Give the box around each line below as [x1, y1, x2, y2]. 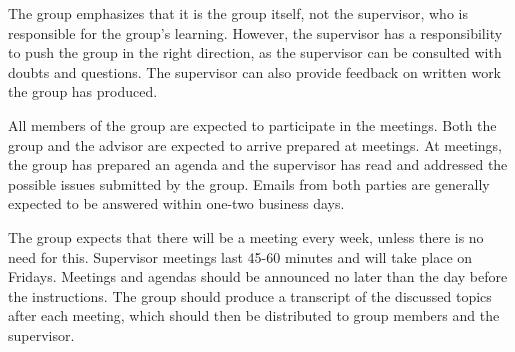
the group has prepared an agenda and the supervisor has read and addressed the [8, 154, 508, 175]
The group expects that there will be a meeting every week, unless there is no [8, 226, 484, 247]
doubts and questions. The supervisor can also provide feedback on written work [8, 61, 502, 82]
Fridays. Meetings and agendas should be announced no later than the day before [8, 266, 508, 287]
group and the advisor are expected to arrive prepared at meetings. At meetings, [8, 134, 502, 155]
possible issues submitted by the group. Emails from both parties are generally [8, 173, 490, 194]
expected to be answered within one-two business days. [8, 193, 345, 214]
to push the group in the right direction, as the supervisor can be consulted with [8, 42, 502, 63]
